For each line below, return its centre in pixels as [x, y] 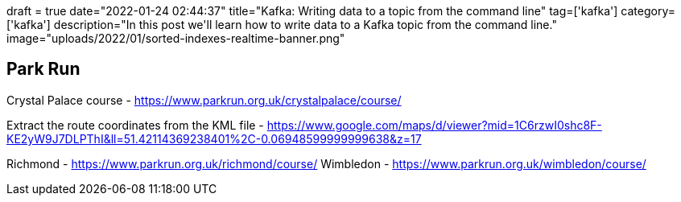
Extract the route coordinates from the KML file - [135, 125]
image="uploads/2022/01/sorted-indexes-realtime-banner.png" [176, 38]
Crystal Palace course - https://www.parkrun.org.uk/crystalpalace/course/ [204, 100]
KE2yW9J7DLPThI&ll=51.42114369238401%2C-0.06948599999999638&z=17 [214, 138]
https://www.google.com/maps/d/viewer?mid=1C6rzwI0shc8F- [434, 125]
